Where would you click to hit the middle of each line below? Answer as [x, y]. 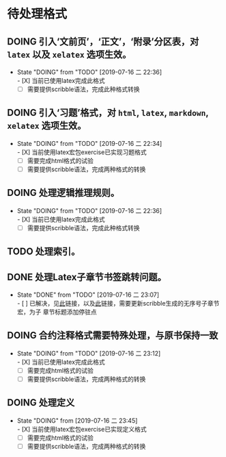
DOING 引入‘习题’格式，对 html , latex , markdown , [108, 113]
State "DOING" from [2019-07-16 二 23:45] [77, 420]
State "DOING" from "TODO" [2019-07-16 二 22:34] [89, 143]
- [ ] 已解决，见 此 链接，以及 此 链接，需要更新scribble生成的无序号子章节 [118, 304]
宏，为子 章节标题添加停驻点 [57, 312]
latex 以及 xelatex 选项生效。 [69, 54]
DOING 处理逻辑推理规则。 [63, 193]
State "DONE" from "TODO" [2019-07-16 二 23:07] [88, 295]
